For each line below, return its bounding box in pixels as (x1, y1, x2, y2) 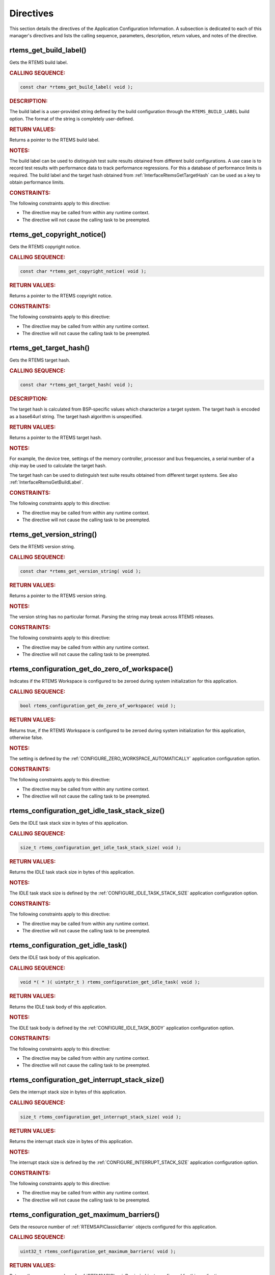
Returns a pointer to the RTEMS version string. (9, 593, 107, 599)
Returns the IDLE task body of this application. (9, 1004, 107, 1010)
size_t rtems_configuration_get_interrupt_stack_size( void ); (20, 1114, 182, 1119)
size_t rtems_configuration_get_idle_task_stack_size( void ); (20, 845, 182, 851)
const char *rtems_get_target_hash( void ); (20, 382, 133, 388)
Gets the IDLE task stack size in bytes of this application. (9, 820, 128, 826)
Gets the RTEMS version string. (9, 543, 75, 549)
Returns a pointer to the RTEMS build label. (9, 137, 100, 143)
